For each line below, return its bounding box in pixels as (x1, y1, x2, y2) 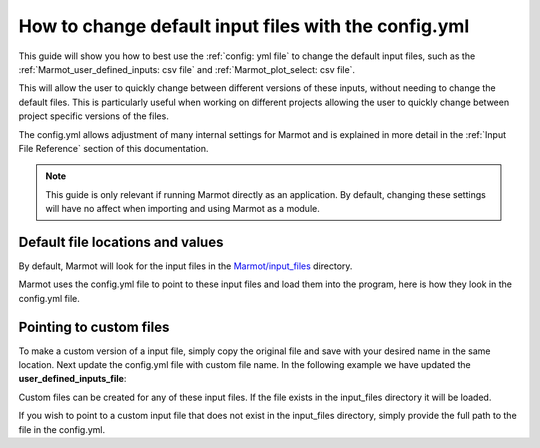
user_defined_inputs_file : (18, 373, 127, 385)
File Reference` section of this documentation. (18, 142, 209, 154)
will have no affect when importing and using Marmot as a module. (45, 203, 320, 215)
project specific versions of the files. (18, 110, 169, 122)
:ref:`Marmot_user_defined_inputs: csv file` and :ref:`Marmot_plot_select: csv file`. (18, 63, 355, 75)
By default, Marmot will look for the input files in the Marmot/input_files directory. (18, 260, 353, 272)
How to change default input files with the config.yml (18, 15, 470, 37)
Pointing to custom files (18, 318, 170, 335)
